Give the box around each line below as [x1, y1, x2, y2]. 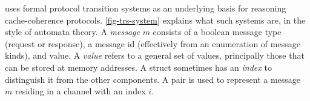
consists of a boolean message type [153, 25, 282, 38]
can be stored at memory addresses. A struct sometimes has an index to [5, 60, 272, 73]
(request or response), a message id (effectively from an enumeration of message [5, 37, 300, 50]
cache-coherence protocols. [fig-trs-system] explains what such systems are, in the [5, 13, 306, 26]
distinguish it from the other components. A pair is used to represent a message [5, 73, 301, 85]
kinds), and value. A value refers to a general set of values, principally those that [5, 49, 305, 62]
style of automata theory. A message [5, 25, 140, 38]
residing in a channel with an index [15, 85, 146, 97]
